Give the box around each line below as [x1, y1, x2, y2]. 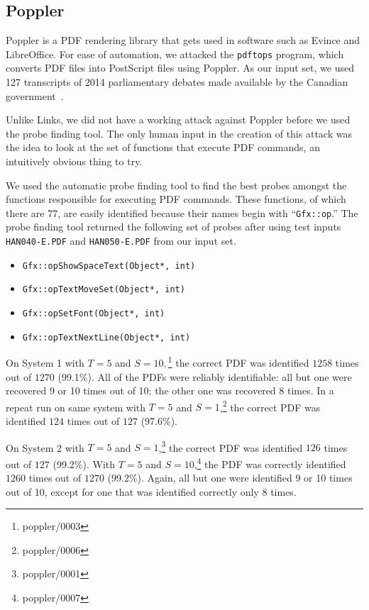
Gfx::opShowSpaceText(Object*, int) [22, 260, 196, 271]
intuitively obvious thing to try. [6, 154, 143, 169]
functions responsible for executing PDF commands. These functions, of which [6, 192, 346, 206]
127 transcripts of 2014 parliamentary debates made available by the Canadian [6, 74, 348, 89]
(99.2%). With [53, 456, 116, 471]
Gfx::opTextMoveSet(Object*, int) [22, 284, 185, 295]
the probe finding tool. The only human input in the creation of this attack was [6, 126, 352, 140]
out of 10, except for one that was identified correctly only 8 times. [6, 484, 297, 499]
